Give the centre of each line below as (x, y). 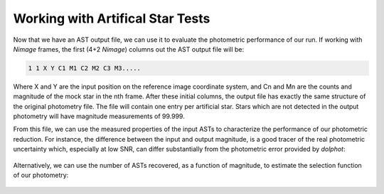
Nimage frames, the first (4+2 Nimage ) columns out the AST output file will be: (129, 49)
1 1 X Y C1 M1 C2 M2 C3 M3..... (85, 68)
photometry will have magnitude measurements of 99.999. (99, 116)
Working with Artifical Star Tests (112, 18)
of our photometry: (41, 175)
